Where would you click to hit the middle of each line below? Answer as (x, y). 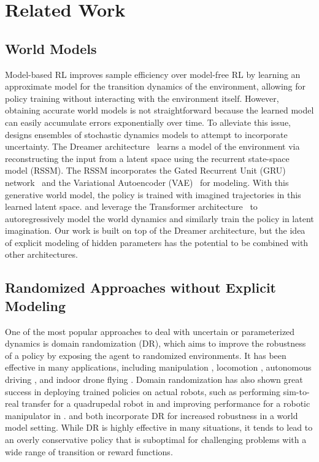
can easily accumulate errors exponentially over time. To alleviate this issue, (148, 122)
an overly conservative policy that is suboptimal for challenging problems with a (156, 440)
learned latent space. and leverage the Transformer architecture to (131, 206)
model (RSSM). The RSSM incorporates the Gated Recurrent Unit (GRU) (145, 170)
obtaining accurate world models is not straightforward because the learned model (159, 110)
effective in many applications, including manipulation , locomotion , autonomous (158, 367)
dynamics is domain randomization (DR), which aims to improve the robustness (156, 343)
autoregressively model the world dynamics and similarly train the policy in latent (159, 218)
